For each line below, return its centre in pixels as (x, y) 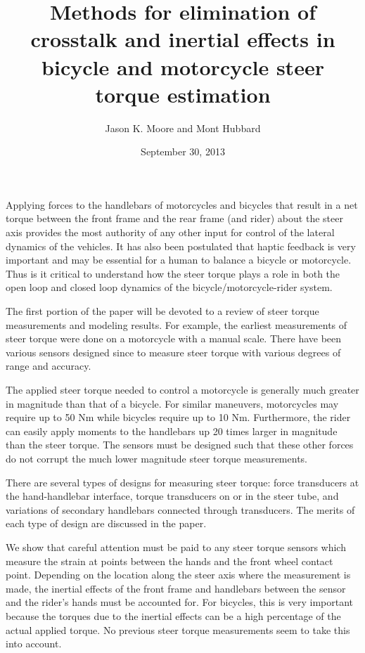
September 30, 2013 (183, 151)
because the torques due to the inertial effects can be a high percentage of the (173, 615)
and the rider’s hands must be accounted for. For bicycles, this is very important (180, 602)
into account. (34, 644)
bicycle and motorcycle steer (183, 66)
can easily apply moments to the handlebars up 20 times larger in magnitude (172, 431)
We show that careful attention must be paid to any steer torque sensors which (176, 547)
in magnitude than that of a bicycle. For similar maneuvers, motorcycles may (172, 403)
